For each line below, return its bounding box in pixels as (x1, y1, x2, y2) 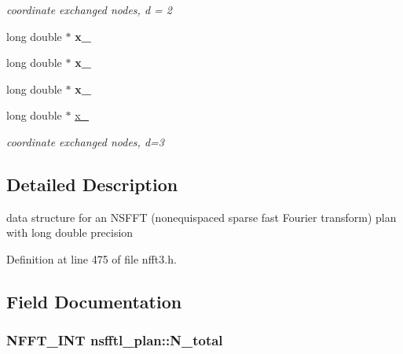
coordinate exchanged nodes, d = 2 (6, 2, 172, 17)
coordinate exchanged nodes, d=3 (6, 133, 164, 149)
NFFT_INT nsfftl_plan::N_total (6, 330, 223, 350)
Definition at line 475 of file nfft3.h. (6, 250, 177, 267)
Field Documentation (6, 289, 182, 313)
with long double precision (6, 224, 134, 241)
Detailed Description (6, 171, 178, 196)
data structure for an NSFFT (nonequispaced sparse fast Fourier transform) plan (6, 208, 397, 225)
